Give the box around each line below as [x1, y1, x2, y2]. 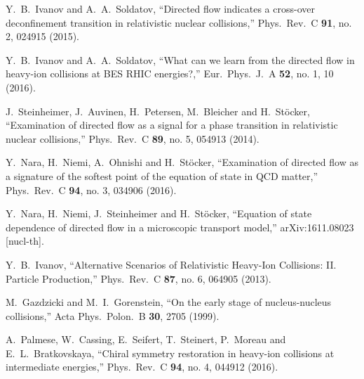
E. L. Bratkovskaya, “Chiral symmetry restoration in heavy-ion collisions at [6, 345, 335, 360]
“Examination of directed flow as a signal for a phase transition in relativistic [6, 117, 338, 132]
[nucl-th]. [6, 233, 44, 248]
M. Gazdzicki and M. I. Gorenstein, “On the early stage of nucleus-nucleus [6, 295, 332, 309]
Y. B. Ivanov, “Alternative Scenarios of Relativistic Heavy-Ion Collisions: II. [6, 257, 337, 271]
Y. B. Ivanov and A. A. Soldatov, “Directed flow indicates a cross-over [6, 1, 315, 15]
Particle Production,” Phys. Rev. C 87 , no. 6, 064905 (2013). [6, 271, 271, 285]
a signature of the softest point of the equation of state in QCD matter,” [6, 168, 318, 183]
